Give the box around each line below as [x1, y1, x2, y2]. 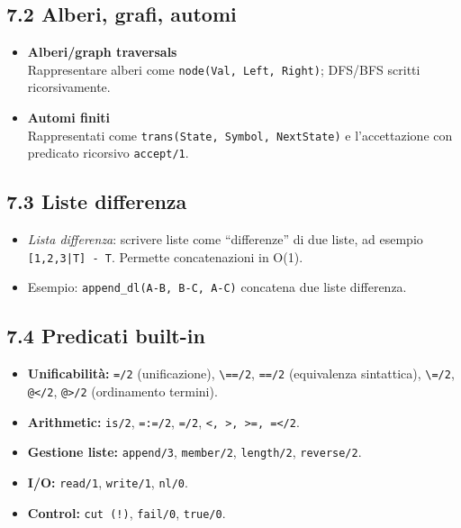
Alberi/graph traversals [27, 42, 177, 61]
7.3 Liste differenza [6, 187, 187, 215]
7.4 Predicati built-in [6, 322, 205, 350]
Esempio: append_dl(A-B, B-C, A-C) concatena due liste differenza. [27, 278, 407, 296]
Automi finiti [27, 108, 111, 127]
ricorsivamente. [27, 77, 111, 96]
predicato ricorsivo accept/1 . [27, 143, 189, 162]
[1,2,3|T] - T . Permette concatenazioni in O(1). [27, 247, 303, 266]
